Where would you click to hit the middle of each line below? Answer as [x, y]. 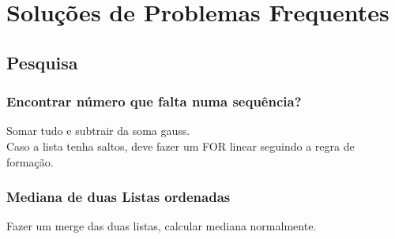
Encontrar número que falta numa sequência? [154, 101]
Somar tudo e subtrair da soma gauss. [98, 131]
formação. [30, 161]
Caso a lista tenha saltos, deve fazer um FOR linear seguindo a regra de [181, 146]
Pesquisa [42, 62]
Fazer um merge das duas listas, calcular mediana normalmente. [162, 226]
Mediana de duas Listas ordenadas [118, 197]
